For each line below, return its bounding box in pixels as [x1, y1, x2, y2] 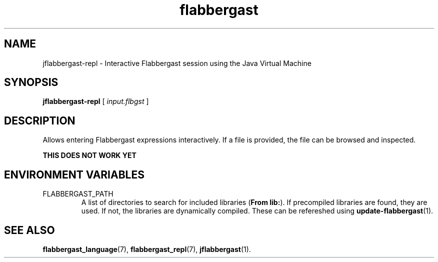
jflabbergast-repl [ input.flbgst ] [42, 97, 149, 106]
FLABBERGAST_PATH [42, 189, 113, 198]
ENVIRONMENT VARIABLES [4, 168, 144, 181]
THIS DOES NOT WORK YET [42, 151, 136, 160]
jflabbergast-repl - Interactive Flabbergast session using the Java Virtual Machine [42, 58, 311, 67]
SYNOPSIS [4, 76, 58, 89]
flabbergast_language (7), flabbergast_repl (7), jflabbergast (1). [42, 244, 251, 253]
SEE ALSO [4, 223, 55, 236]
